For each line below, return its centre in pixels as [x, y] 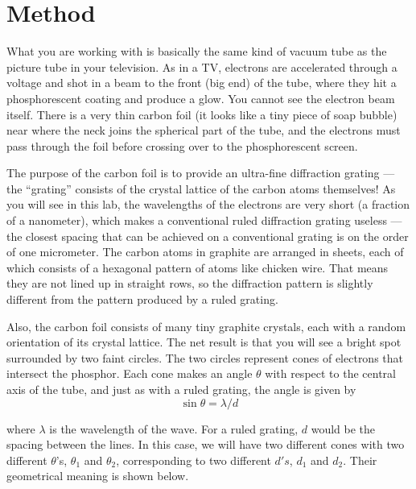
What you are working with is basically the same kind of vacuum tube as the [197, 51]
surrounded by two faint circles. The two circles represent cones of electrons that [205, 357]
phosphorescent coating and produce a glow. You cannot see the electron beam [201, 98]
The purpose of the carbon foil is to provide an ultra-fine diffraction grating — [201, 173]
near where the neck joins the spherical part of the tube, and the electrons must [204, 130]
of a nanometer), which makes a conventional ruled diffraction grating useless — [204, 220]
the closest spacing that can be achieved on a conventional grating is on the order [208, 236]
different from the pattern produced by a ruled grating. [142, 299]
